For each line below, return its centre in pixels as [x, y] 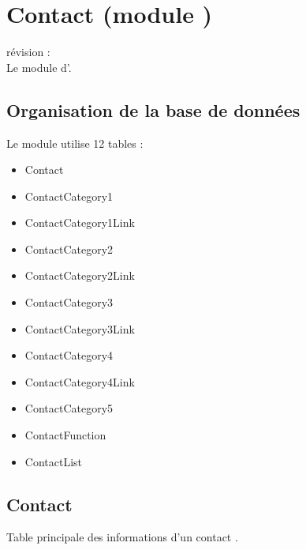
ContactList [54, 461]
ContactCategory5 [69, 408]
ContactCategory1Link [80, 222]
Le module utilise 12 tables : [75, 143]
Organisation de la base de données [153, 109]
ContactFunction [65, 435]
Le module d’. [39, 67]
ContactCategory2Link [80, 275]
